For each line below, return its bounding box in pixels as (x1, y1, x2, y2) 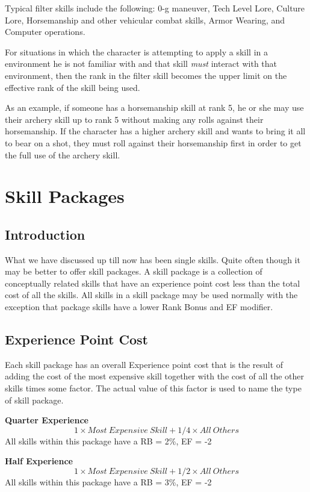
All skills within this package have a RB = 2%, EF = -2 (5, 434, 212, 447)
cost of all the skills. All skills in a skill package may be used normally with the (5, 288, 298, 301)
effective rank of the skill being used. (5, 81, 140, 93)
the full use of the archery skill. (5, 148, 120, 161)
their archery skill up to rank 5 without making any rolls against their (5, 113, 264, 125)
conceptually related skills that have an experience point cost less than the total (5, 276, 300, 289)
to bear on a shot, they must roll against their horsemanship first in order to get (5, 136, 302, 149)
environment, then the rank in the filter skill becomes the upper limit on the (5, 69, 287, 81)
